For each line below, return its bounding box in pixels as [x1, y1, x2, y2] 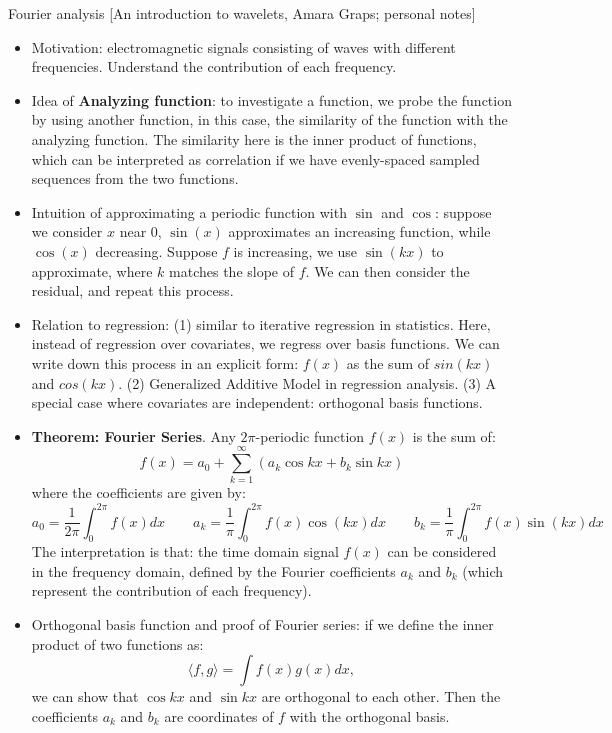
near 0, [119, 221, 162, 242]
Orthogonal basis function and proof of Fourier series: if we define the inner [31, 614, 494, 635]
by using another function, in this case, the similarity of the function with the [31, 109, 508, 130]
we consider [31, 221, 103, 242]
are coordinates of [164, 705, 274, 726]
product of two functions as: [31, 633, 204, 654]
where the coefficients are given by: [31, 482, 246, 503]
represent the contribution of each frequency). [31, 580, 312, 601]
